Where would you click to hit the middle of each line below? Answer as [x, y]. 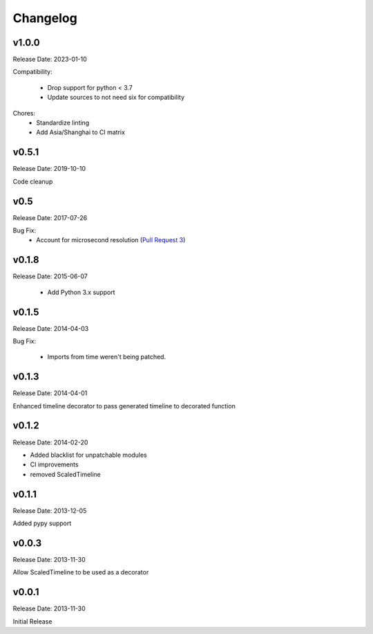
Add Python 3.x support [81, 292]
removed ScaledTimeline [66, 474]
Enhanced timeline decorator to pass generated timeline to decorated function [124, 406]
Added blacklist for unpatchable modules [89, 455]
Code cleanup [33, 181]
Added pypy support [42, 523]
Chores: [24, 113]
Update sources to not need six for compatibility [116, 98]
